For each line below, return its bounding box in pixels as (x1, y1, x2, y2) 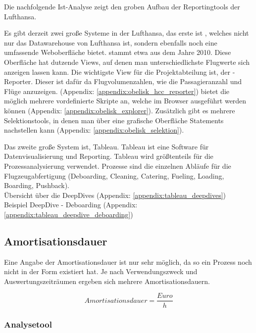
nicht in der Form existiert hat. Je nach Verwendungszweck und (4, 266, 198, 277)
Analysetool (4, 318, 52, 331)
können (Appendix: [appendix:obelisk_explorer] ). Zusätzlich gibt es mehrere (4, 105, 235, 115)
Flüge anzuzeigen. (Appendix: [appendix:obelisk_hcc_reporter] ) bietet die (4, 86, 230, 96)
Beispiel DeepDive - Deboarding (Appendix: (4, 199, 138, 210)
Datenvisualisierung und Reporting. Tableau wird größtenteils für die (4, 151, 213, 161)
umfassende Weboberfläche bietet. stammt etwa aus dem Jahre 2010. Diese (4, 47, 231, 57)
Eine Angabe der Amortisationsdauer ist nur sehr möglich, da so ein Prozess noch (4, 256, 252, 267)
